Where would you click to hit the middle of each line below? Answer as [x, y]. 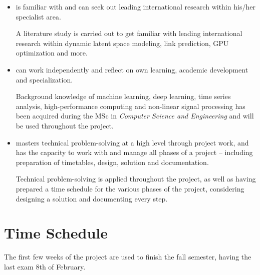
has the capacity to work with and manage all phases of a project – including [134, 152]
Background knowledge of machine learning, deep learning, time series [123, 96]
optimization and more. [52, 53]
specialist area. [38, 16]
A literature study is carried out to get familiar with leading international [129, 33]
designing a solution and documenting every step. [92, 198]
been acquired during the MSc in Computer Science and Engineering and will [135, 116]
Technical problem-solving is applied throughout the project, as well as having [136, 179]
